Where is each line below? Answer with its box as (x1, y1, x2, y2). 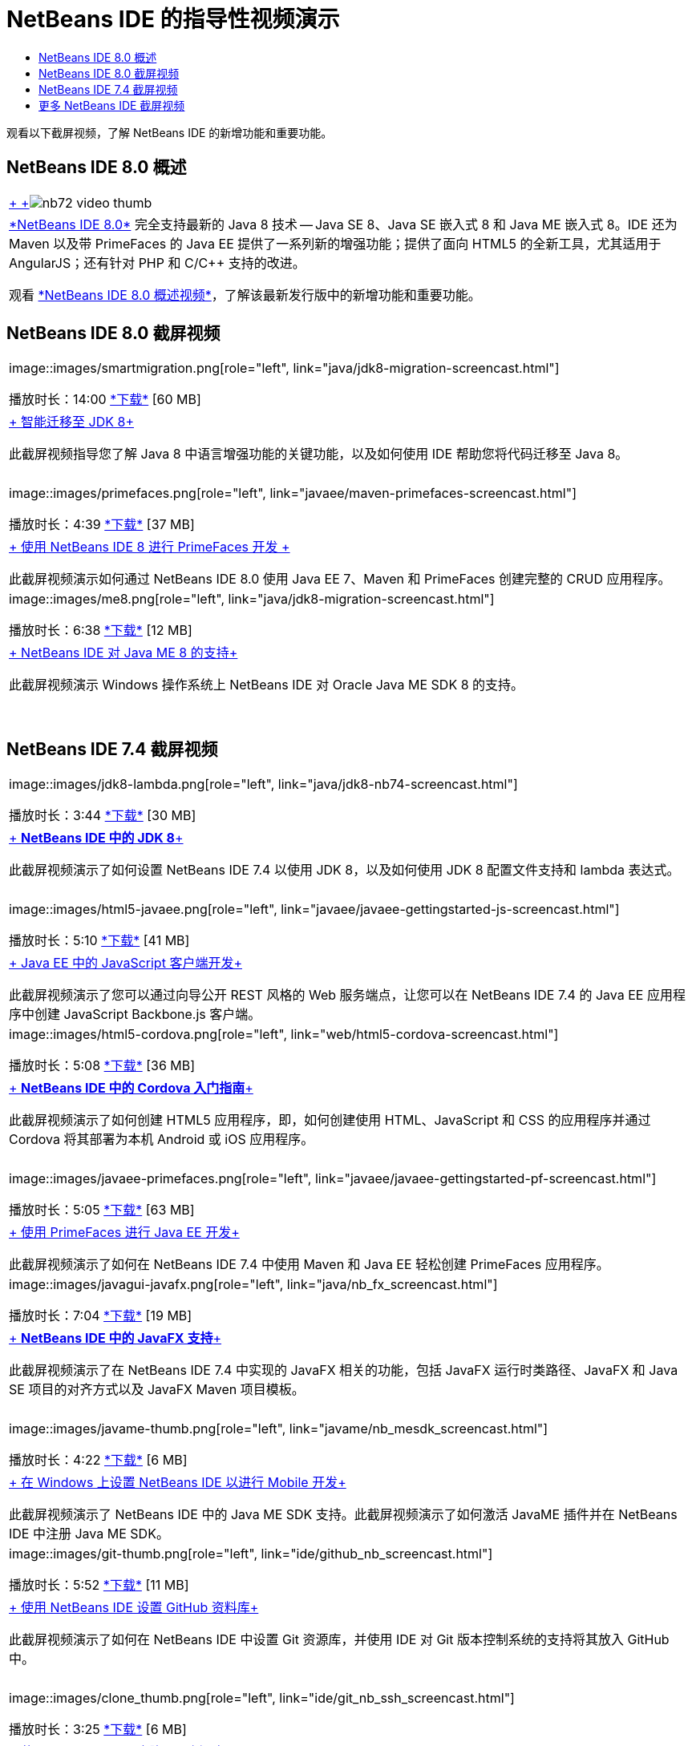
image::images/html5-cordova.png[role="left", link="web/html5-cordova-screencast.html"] (9, 1026, 559, 1043)
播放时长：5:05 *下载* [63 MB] (9, 1202, 195, 1219)
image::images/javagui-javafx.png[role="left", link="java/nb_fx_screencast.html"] (9, 1276, 498, 1293)
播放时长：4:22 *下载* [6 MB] (9, 1452, 188, 1469)
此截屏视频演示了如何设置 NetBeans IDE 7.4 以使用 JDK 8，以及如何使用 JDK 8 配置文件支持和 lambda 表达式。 (9, 862, 680, 879)
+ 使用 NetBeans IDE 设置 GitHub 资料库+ (9, 1599, 259, 1616)
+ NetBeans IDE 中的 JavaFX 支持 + (9, 1330, 222, 1347)
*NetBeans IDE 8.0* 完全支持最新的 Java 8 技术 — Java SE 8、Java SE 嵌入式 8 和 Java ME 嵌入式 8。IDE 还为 (9, 216, 678, 232)
